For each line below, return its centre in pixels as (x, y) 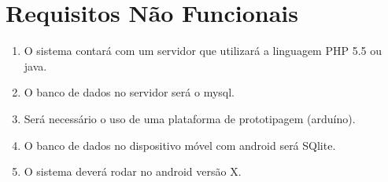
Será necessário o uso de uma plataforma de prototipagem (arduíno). (190, 118)
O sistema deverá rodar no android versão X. (133, 171)
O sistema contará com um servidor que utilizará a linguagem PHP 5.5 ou (203, 51)
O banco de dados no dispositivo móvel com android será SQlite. (180, 145)
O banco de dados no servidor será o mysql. (129, 92)
